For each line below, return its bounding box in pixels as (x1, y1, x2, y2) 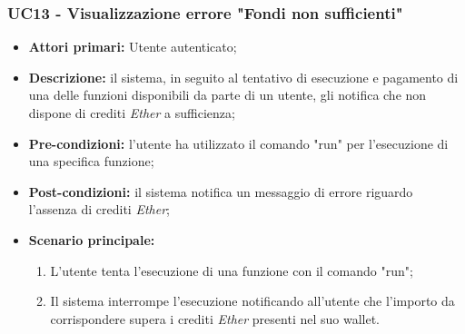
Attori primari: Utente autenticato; (28, 37, 237, 56)
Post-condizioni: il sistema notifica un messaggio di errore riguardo (28, 182, 413, 201)
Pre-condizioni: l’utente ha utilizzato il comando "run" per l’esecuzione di (28, 133, 449, 152)
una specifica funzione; (28, 152, 154, 171)
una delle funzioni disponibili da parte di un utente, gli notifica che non (28, 85, 427, 104)
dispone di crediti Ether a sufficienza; (28, 103, 235, 122)
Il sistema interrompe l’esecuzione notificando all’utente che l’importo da (50, 291, 455, 310)
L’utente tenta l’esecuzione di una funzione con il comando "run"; (50, 260, 413, 280)
